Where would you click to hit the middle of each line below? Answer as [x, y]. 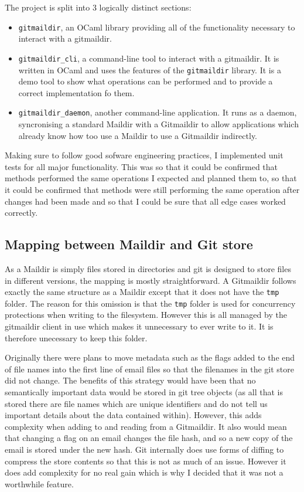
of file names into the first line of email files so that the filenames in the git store [149, 369]
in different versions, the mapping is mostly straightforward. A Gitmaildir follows [151, 280]
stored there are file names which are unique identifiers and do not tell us [136, 403]
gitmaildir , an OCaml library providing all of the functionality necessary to [157, 27]
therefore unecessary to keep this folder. [76, 337]
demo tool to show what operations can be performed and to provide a [146, 81]
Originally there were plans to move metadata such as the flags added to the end [150, 357]
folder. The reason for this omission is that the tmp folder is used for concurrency [150, 303]
